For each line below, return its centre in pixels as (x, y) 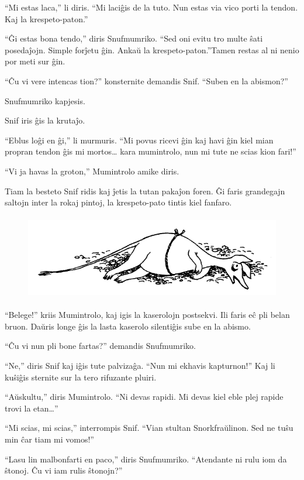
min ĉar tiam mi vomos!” (49, 439)
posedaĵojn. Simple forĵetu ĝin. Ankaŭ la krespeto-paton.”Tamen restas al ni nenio (152, 49)
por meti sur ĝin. (35, 61)
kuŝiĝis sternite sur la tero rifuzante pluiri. (81, 377)
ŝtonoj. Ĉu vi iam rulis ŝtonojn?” (64, 470)
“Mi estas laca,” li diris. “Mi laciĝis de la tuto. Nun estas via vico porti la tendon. (151, 7)
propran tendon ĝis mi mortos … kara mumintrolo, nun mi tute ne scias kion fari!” (151, 151)
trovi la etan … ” (32, 408)
